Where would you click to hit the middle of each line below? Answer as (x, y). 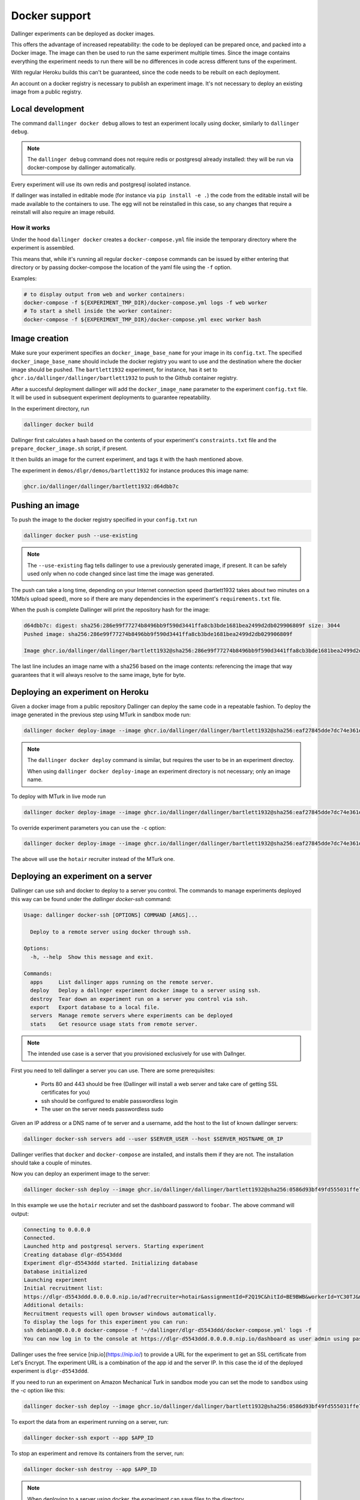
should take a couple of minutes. (52, 1162)
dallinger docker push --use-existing (81, 536)
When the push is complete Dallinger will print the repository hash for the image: (110, 610)
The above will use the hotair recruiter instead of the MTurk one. (93, 859)
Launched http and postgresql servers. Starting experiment (114, 1246)
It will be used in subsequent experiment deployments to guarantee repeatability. (111, 397)
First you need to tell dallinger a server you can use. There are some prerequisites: (113, 1070)
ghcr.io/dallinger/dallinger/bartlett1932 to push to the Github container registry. (124, 378)
